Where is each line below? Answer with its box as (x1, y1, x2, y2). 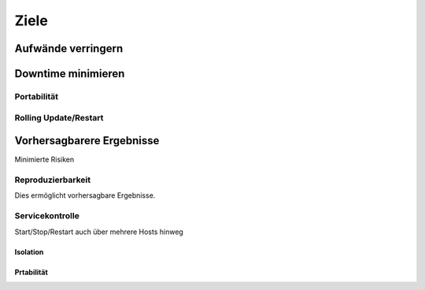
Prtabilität (14, 267, 49, 277)
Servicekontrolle (14, 210, 80, 221)
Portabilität (14, 91, 59, 102)
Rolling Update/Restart (14, 112, 104, 123)
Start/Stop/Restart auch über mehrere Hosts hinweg (14, 227, 184, 236)
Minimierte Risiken (14, 154, 75, 165)
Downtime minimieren (14, 67, 125, 80)
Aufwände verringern (14, 42, 124, 55)
